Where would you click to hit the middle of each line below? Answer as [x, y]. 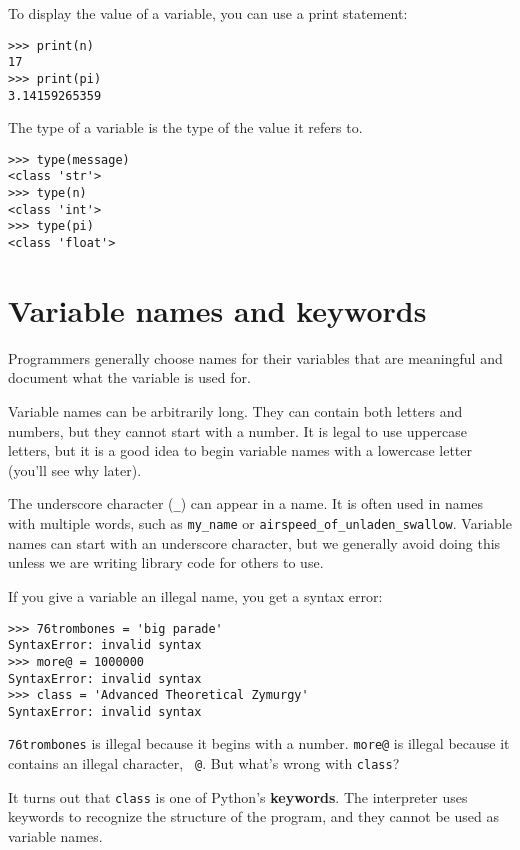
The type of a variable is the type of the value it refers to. [185, 127]
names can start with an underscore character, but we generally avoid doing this [254, 542]
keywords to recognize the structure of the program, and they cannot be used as [253, 816]
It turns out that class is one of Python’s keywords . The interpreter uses [238, 796]
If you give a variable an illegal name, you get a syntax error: [195, 595]
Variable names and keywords [217, 309]
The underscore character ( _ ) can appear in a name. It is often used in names [246, 503]
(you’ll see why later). [75, 469]
